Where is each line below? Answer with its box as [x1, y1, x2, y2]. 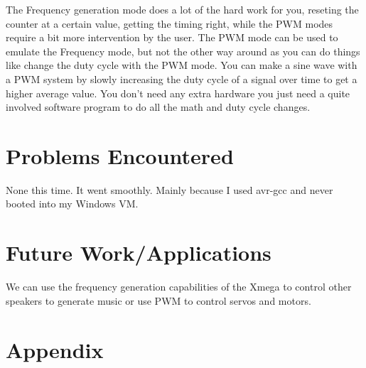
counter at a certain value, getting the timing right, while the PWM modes [6, 16, 333, 31]
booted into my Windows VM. [6, 196, 139, 211]
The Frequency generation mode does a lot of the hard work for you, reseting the [6, 2, 359, 16]
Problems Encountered [6, 141, 234, 170]
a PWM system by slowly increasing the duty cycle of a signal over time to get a [6, 71, 357, 86]
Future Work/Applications [6, 238, 271, 267]
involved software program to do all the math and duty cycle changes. [6, 99, 311, 114]
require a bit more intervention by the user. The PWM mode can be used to [6, 30, 338, 45]
